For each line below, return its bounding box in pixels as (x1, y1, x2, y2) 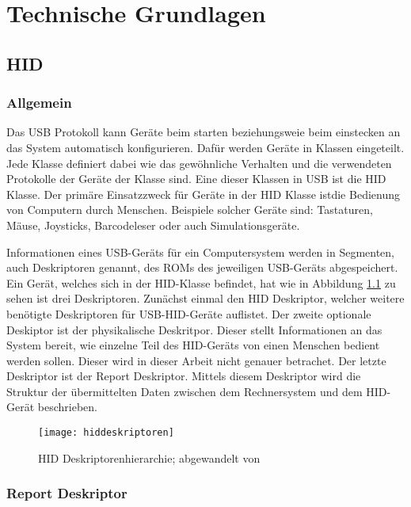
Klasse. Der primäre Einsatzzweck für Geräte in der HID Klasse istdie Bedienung (6, 185, 400, 202)
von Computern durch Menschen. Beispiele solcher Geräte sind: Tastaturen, (6, 201, 373, 218)
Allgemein (6, 93, 72, 112)
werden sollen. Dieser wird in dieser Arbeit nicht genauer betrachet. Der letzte (6, 352, 386, 368)
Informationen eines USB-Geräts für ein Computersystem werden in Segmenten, (6, 243, 394, 260)
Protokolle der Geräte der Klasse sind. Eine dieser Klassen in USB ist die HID (6, 170, 386, 187)
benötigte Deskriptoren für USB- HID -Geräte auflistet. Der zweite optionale (6, 305, 371, 322)
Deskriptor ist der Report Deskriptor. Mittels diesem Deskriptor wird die (6, 368, 361, 384)
